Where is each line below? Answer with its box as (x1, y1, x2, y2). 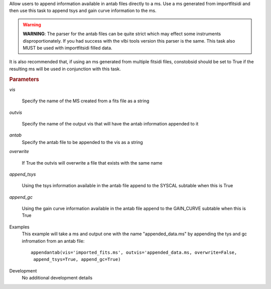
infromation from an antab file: (22, 238, 85, 244)
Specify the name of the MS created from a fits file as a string (22, 98, 150, 104)
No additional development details (22, 275, 93, 281)
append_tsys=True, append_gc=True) (33, 256, 121, 262)
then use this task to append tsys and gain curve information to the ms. (9, 8, 157, 14)
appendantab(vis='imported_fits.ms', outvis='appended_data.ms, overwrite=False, (31, 250, 237, 255)
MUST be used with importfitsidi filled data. (23, 45, 112, 51)
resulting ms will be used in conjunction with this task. (9, 66, 121, 72)
